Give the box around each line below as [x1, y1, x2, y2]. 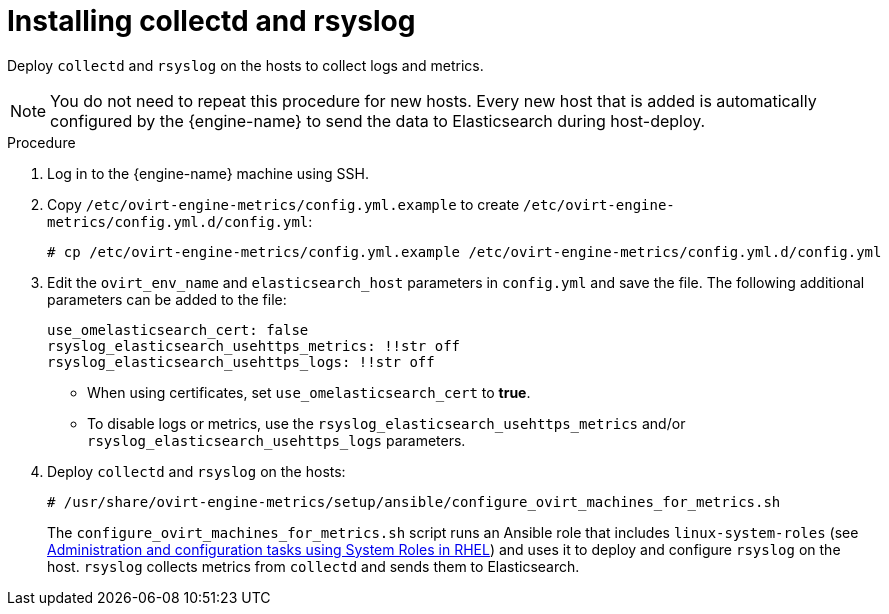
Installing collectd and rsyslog [7, 4, 416, 38]
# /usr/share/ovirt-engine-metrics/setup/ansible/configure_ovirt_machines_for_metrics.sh [47, 493, 781, 510]
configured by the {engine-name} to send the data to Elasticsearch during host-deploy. [50, 110, 706, 131]
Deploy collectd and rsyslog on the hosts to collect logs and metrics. [7, 56, 484, 74]
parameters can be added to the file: [47, 290, 287, 308]
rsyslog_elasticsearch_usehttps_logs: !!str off [47, 353, 435, 370]
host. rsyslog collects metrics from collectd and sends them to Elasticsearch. [47, 557, 580, 575]
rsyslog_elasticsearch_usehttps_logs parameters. [87, 431, 466, 449]
